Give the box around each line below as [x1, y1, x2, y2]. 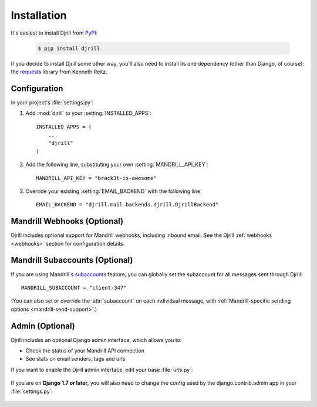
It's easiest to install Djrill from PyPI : [11, 29, 98, 36]
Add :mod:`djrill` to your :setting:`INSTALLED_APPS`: [25, 110, 152, 117]
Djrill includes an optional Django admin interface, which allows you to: [11, 336, 182, 343]
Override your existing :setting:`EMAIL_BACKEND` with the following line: [25, 188, 202, 195]
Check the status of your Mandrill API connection [25, 347, 145, 354]
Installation [11, 9, 67, 22]
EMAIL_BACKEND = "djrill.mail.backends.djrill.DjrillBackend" [36, 201, 219, 208]
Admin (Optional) [11, 321, 76, 331]
